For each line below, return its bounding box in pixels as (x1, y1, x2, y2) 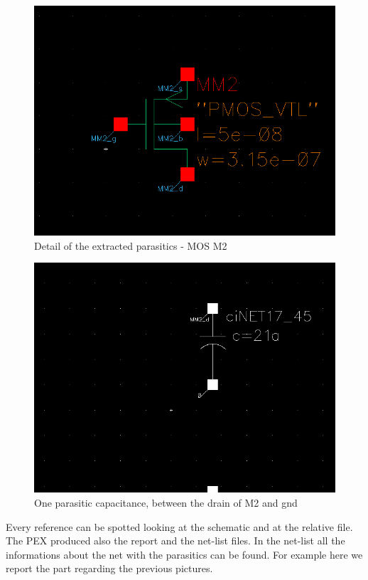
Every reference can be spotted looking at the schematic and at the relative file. (6, 519, 353, 534)
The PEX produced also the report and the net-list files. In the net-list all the (6, 533, 345, 548)
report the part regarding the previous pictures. (6, 561, 213, 576)
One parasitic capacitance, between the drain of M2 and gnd (34, 495, 298, 510)
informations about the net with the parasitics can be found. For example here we (6, 547, 363, 561)
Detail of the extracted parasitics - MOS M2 (34, 238, 227, 253)
